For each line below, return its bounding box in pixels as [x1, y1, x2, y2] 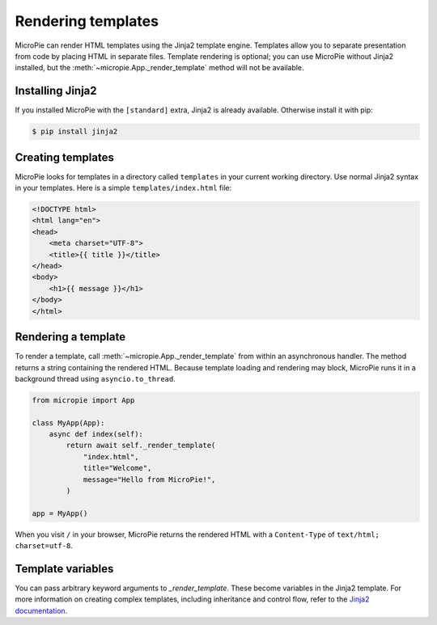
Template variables [15, 562, 114, 576]
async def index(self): [49, 429, 143, 439]
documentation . [15, 606, 68, 615]
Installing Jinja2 [15, 84, 97, 98]
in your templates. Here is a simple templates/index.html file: [15, 183, 232, 193]
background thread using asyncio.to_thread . [15, 374, 176, 383]
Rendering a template [15, 330, 125, 344]
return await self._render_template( [66, 441, 216, 450]
